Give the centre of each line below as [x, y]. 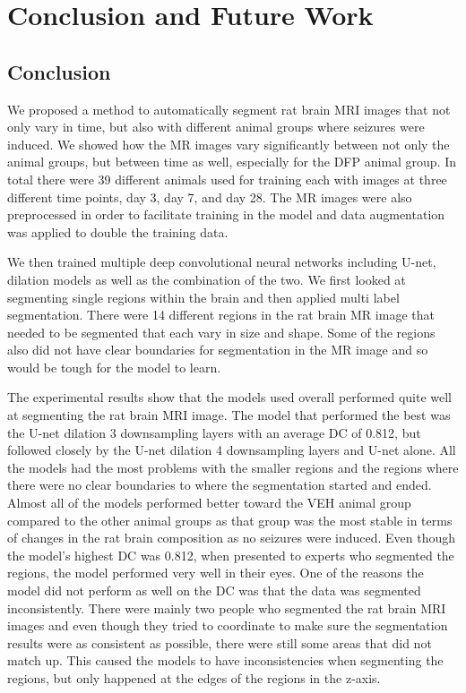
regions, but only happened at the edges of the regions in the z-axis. [194, 677]
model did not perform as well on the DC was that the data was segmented [214, 590]
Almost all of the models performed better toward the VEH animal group [209, 503]
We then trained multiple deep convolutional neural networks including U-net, [222, 262]
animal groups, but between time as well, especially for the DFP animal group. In [232, 162]
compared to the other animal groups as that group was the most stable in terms [230, 520]
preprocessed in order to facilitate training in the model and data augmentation [226, 214]
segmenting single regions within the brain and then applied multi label [203, 297]
